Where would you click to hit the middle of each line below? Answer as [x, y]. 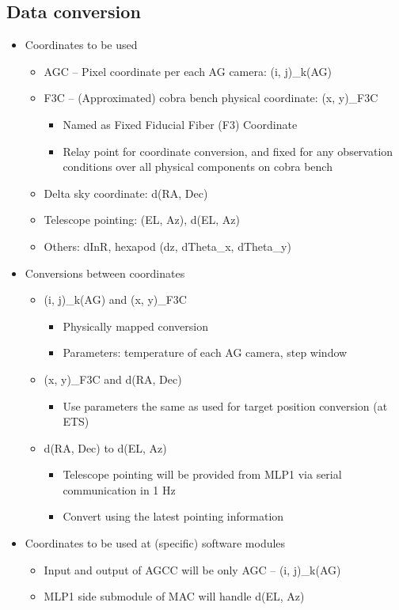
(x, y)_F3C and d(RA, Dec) [113, 379]
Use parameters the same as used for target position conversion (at [225, 405]
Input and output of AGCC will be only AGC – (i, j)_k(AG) [192, 569]
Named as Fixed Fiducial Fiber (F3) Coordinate [180, 124]
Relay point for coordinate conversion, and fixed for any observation [228, 151]
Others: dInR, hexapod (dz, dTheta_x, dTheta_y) [167, 246]
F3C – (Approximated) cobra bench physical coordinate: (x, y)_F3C [211, 98]
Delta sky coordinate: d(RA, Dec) [126, 193]
